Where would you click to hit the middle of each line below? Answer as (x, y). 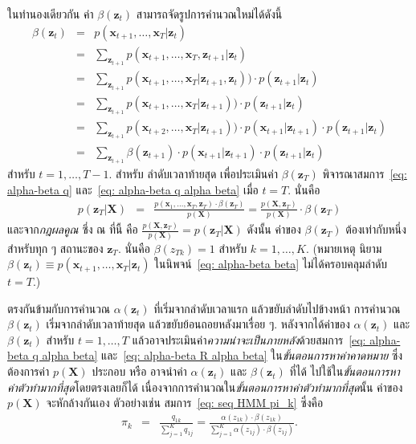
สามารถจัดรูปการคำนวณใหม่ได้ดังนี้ (209, 14)
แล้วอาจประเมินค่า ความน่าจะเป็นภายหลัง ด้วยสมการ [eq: (249, 339)
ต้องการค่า (29, 371)
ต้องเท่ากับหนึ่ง (376, 229)
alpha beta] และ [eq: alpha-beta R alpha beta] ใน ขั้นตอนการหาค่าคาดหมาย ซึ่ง (222, 355)
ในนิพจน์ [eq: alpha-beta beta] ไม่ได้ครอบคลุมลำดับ (271, 264)
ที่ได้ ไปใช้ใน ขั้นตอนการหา (345, 371)
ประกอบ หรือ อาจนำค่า (139, 371)
